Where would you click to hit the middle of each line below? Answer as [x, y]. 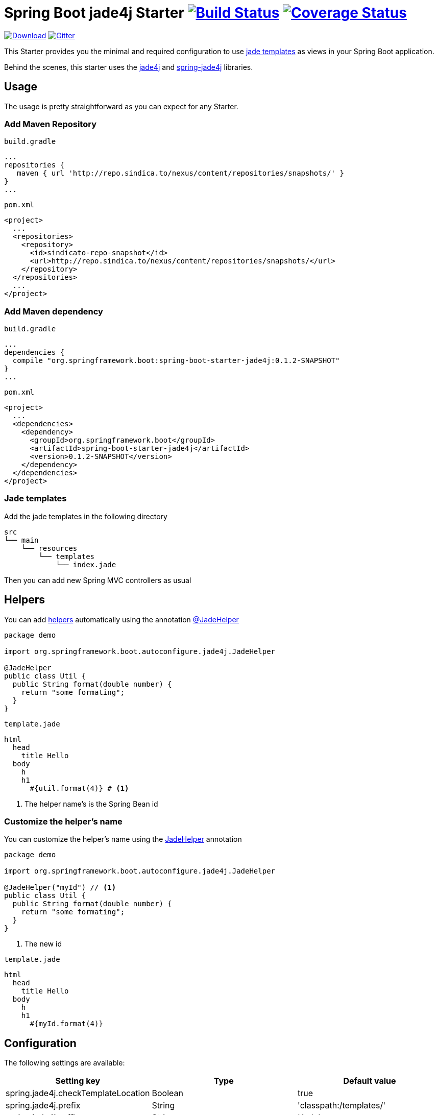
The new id [43, 944]
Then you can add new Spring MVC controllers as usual [98, 580]
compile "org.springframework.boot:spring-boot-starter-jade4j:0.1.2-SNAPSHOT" [176, 361]
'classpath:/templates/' [342, 1106]
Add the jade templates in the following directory [86, 516]
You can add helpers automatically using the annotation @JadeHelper [121, 619]
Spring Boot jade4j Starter [94, 13]
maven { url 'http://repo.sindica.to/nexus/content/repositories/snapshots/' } [180, 173]
